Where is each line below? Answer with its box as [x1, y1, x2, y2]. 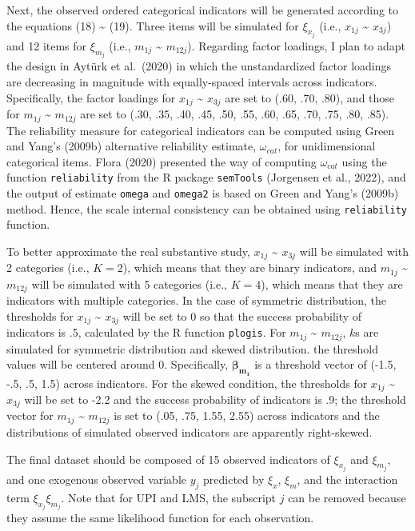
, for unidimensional [277, 138, 376, 154]
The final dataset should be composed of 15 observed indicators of [6, 450, 330, 467]
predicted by [203, 470, 265, 487]
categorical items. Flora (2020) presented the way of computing [6, 153, 317, 170]
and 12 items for [6, 38, 87, 54]
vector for [6, 407, 54, 424]
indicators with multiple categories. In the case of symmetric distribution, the [6, 292, 386, 309]
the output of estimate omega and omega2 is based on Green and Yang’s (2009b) [6, 185, 399, 201]
